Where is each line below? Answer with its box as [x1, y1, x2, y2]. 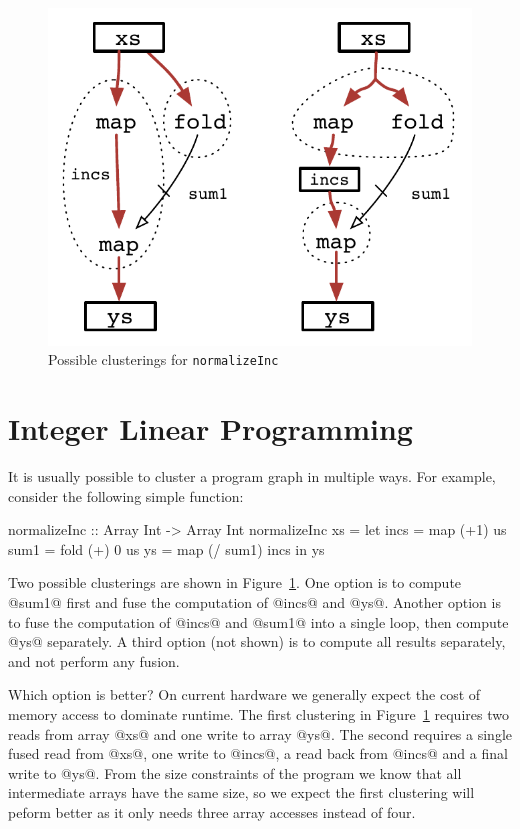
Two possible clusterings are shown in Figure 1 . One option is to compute [8, 572, 462, 593]
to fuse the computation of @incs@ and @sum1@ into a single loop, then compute [8, 611, 509, 632]
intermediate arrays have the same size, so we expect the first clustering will [8, 782, 475, 803]
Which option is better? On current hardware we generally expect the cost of [8, 684, 481, 705]
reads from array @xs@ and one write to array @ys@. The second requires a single [8, 723, 513, 744]
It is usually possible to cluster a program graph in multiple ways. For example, [8, 466, 496, 487]
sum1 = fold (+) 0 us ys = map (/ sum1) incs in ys [8, 538, 325, 559]
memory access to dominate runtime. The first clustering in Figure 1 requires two [8, 704, 509, 725]
